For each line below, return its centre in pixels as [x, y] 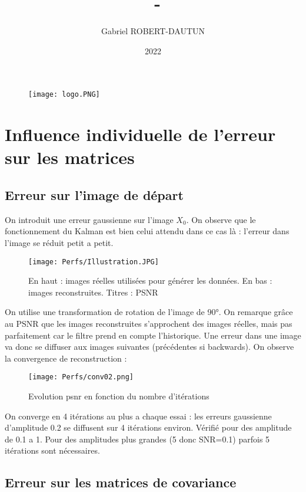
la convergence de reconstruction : [66, 358]
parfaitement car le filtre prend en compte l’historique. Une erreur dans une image [153, 335]
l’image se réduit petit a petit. [59, 242]
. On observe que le [221, 219]
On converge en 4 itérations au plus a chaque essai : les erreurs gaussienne [138, 416]
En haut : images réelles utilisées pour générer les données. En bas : [150, 281]
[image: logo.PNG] [64, 95]
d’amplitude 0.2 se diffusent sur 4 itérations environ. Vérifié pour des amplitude [148, 427]
